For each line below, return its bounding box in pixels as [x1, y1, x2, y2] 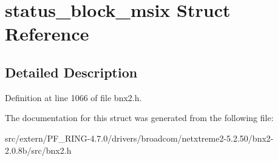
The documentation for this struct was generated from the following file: [5, 111, 274, 124]
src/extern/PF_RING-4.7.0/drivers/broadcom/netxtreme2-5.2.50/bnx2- [5, 131, 274, 144]
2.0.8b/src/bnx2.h [5, 143, 72, 156]
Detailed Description [5, 62, 138, 81]
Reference [5, 21, 89, 46]
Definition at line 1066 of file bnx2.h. [5, 91, 142, 103]
